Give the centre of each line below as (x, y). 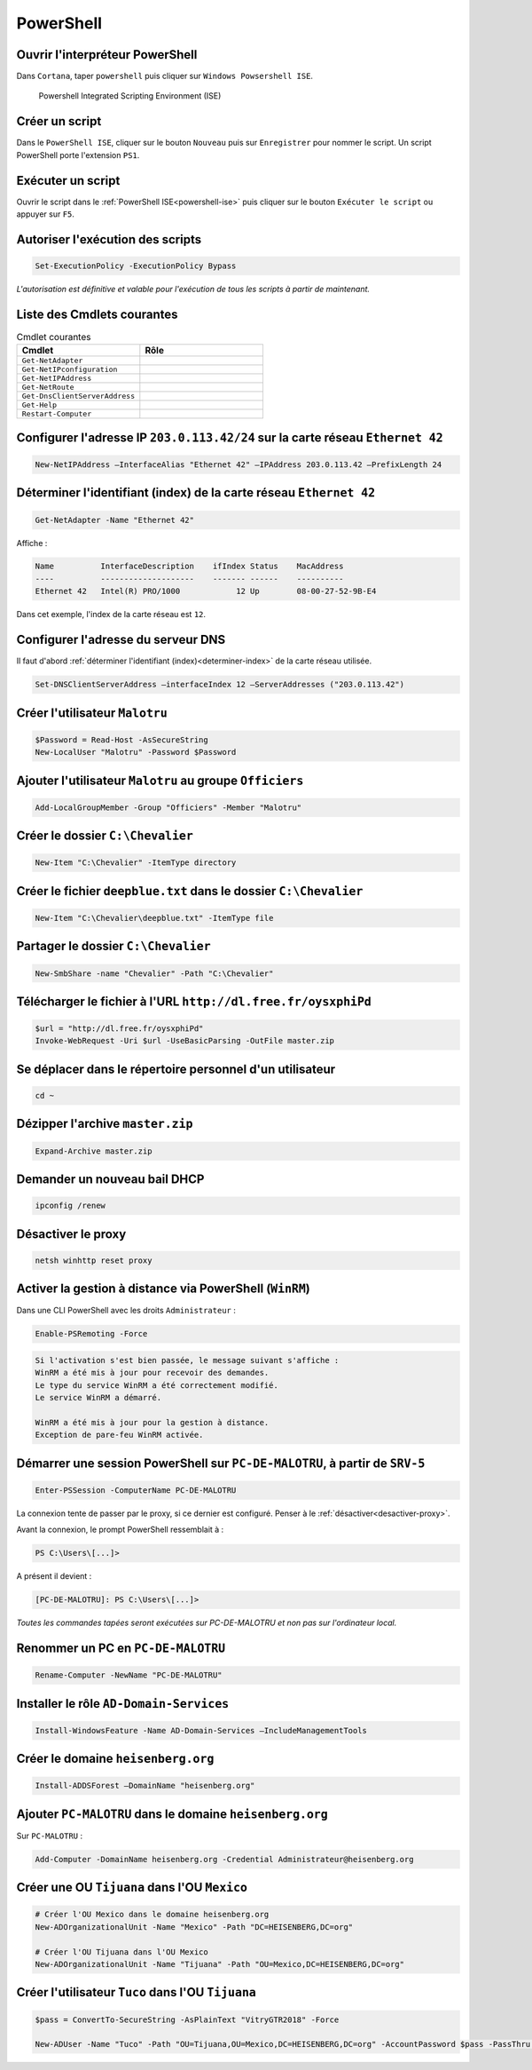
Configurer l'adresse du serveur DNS (121, 640)
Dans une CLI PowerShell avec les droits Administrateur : (126, 1311)
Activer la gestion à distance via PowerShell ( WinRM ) (163, 1289)
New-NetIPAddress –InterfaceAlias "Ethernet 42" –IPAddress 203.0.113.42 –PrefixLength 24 (239, 464)
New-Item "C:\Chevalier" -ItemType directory (136, 863)
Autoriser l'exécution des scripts (109, 239)
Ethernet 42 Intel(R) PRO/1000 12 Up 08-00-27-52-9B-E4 (206, 591)
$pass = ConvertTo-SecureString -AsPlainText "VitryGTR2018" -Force (187, 2019)
